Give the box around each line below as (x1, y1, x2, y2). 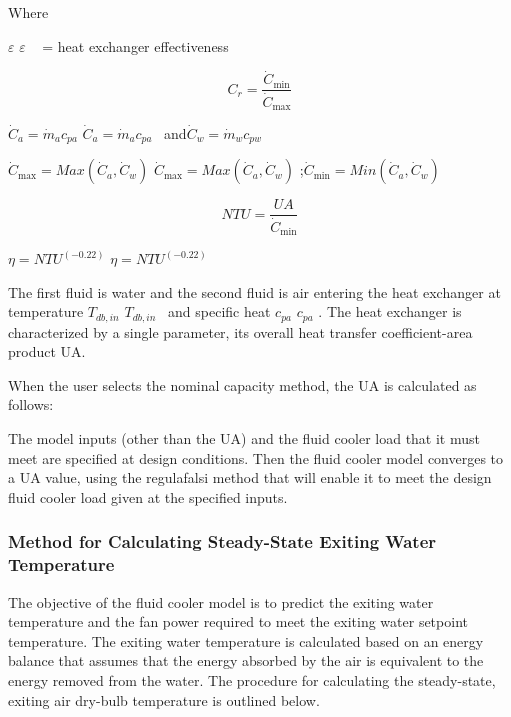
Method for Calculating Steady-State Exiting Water (8, 529, 437, 554)
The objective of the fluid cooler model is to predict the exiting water (8, 591, 434, 612)
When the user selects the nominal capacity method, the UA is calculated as (8, 374, 477, 395)
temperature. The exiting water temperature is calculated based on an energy (8, 630, 484, 651)
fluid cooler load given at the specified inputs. (8, 486, 288, 507)
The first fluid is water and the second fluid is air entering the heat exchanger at (8, 281, 501, 302)
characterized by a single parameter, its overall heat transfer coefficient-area (8, 321, 473, 342)
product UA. (8, 341, 86, 362)
